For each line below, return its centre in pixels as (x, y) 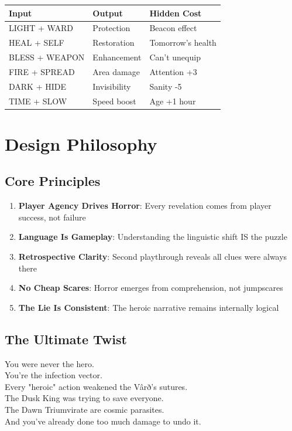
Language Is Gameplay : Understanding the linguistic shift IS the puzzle (153, 237)
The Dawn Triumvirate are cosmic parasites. (85, 409)
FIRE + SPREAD (42, 71)
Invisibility (112, 86)
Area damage (116, 71)
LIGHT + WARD (41, 28)
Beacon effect (173, 28)
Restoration (114, 43)
